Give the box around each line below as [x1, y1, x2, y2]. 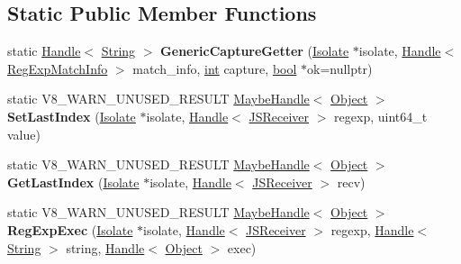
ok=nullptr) [307, 59, 373, 77]
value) [7, 124, 41, 143]
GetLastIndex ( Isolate [7, 172, 140, 191]
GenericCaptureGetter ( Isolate [160, 41, 349, 60]
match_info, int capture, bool [132, 59, 297, 77]
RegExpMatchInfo [7, 59, 108, 77]
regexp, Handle [330, 220, 414, 239]
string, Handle [66, 238, 145, 257]
